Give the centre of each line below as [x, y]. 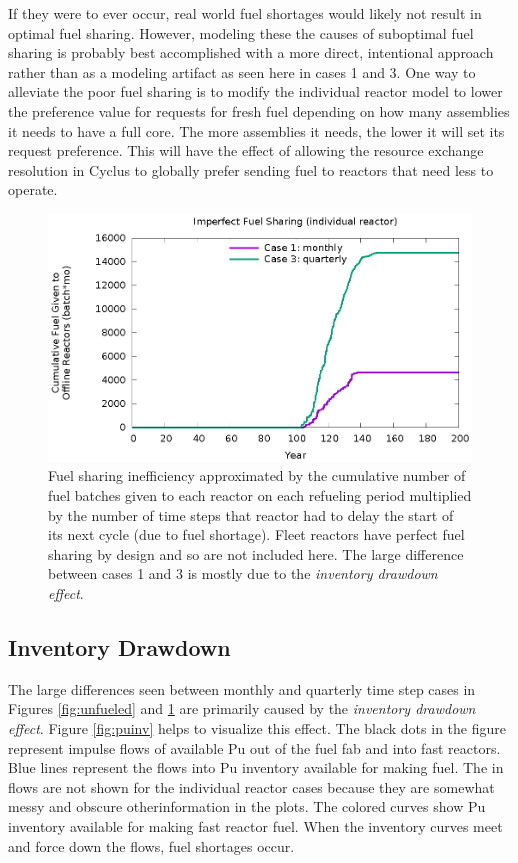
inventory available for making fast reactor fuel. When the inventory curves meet [255, 825]
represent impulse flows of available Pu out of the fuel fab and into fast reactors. [254, 747]
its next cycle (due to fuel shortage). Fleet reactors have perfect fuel [256, 534]
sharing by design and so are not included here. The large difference [256, 553]
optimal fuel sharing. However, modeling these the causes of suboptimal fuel [241, 32]
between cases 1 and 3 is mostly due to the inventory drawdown [243, 573]
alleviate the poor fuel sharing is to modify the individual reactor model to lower [255, 91]
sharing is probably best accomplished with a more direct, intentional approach [251, 52]
